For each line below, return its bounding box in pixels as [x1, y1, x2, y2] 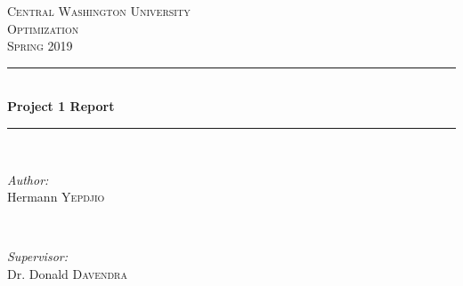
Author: [7, 170, 49, 188]
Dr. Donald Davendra [7, 264, 127, 282]
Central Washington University [7, 2, 191, 20]
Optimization [7, 19, 79, 37]
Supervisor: [7, 247, 68, 266]
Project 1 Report [7, 97, 115, 115]
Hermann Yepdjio [7, 187, 105, 206]
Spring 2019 [7, 36, 73, 55]
